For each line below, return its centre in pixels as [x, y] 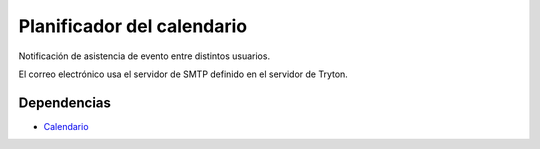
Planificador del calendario [133, 26]
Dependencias [65, 102]
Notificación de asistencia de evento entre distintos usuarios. [144, 56]
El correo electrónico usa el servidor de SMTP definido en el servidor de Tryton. [183, 74]
